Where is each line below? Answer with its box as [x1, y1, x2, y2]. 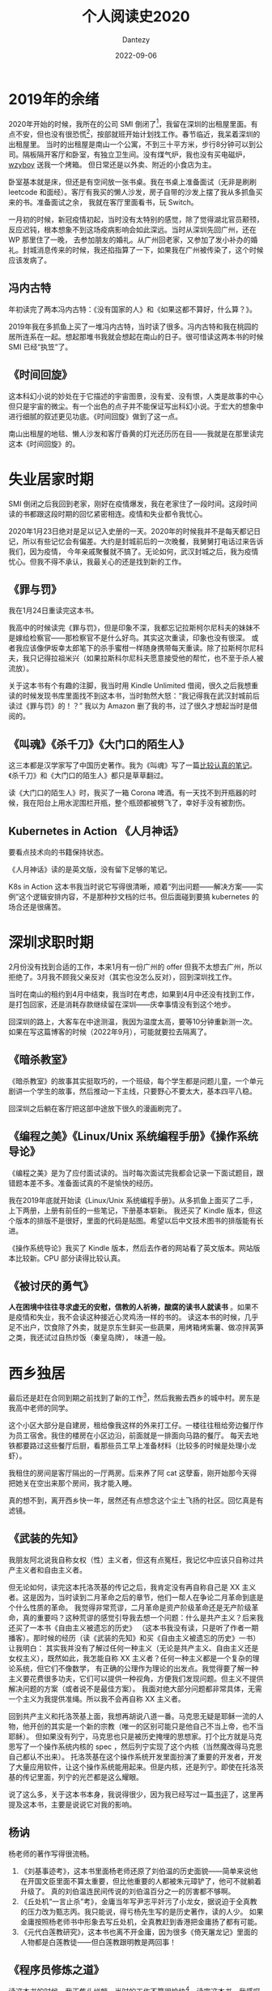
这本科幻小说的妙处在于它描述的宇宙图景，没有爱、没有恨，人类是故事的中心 [8, 391, 264, 400]
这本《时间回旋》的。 [8, 439, 79, 448]
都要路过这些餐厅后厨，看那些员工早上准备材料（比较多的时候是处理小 [15, 1440, 249, 1450]
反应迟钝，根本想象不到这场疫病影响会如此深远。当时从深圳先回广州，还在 [8, 225, 257, 234]
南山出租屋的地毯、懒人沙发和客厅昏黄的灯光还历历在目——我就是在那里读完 [8, 428, 264, 439]
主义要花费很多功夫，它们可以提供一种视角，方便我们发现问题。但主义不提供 [8, 1673, 264, 1683]
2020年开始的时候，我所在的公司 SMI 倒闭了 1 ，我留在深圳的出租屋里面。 [8, 117, 251, 128]
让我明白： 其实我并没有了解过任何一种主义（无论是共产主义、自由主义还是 [8, 1643, 259, 1653]
